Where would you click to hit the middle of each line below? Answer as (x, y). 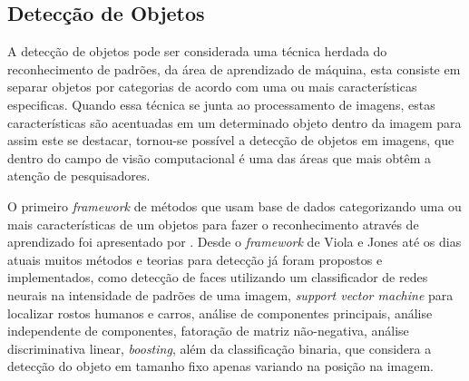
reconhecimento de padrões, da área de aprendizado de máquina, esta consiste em (234, 68)
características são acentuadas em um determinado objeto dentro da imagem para (234, 122)
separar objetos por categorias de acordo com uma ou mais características (212, 87)
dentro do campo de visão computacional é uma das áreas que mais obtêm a (219, 157)
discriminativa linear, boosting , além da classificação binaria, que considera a (220, 348)
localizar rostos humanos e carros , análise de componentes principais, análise (220, 313)
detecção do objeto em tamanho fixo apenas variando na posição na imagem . (220, 366)
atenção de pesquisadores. (79, 176)
